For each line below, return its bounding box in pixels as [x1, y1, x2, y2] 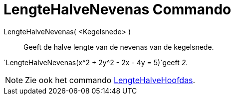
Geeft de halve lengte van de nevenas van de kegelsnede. [23, 42, 214, 51]
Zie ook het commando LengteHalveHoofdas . [25, 75, 196, 85]
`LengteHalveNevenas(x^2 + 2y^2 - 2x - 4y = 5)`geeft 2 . [3, 58, 188, 67]
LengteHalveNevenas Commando [3, 1, 232, 18]
